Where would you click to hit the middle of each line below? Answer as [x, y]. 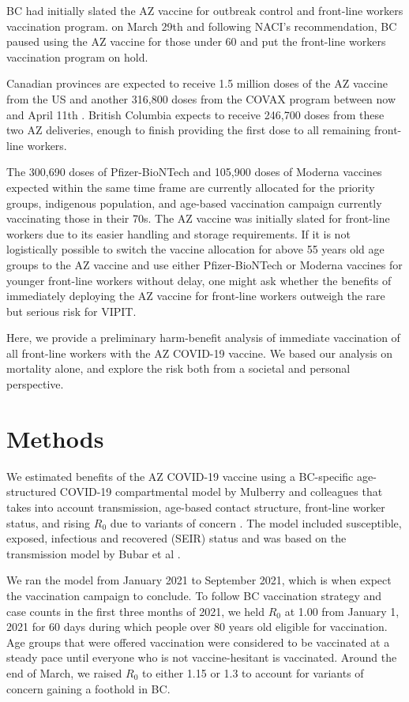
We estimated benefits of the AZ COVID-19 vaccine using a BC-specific [180, 476]
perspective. [35, 384]
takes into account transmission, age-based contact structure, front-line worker [196, 507]
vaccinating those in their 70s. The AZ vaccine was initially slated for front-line [198, 218]
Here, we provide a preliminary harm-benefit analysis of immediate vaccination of [203, 338]
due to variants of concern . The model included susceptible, [256, 522]
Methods [55, 438]
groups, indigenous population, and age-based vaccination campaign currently [194, 203]
